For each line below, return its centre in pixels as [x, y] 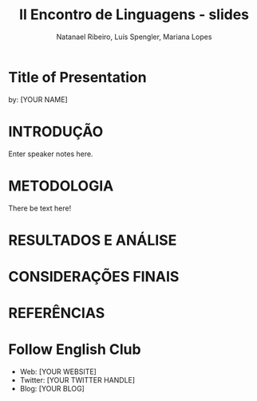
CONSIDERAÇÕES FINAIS [94, 276]
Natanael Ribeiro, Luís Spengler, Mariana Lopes [134, 37]
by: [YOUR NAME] [38, 99]
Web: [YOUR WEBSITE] [58, 372]
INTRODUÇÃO [56, 131]
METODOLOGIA [61, 186]
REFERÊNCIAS [57, 313]
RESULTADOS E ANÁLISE [93, 240]
